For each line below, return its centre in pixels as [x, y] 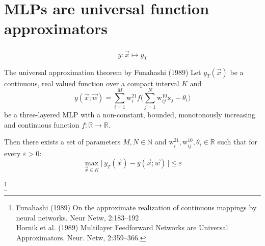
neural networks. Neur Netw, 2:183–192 [77, 217]
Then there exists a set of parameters [62, 142]
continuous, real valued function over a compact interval [92, 83]
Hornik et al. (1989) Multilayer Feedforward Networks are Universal [122, 227]
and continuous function [42, 124]
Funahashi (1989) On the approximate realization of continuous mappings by [136, 207]
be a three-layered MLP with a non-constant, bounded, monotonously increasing [130, 115]
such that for [237, 142]
